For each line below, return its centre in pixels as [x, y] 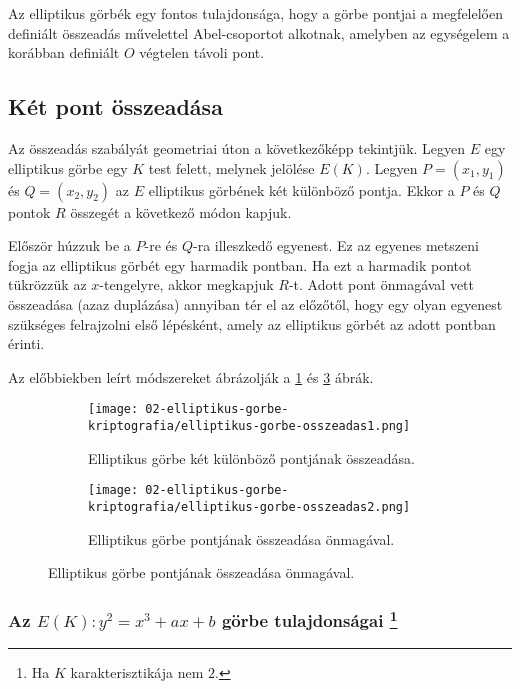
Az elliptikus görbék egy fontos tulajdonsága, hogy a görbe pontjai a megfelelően [256, 13]
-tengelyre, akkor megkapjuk [186, 284]
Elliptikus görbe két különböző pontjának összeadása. [251, 457]
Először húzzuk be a [69, 245]
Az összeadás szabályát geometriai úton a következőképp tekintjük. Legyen [237, 147]
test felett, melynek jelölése [231, 167]
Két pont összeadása [115, 106]
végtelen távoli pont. [202, 52]
